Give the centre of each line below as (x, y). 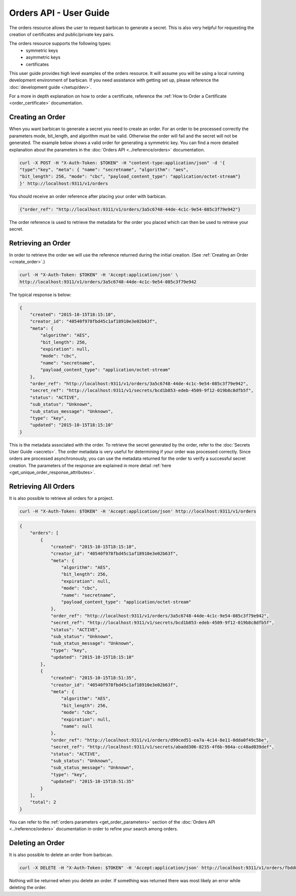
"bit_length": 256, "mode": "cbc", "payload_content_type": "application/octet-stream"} (130, 177)
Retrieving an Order (40, 243)
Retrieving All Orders (42, 487)
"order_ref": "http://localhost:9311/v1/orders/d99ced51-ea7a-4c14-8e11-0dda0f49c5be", (160, 740)
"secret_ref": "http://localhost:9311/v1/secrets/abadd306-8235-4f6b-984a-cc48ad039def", (163, 747)
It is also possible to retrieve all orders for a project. (61, 498)
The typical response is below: (40, 295)
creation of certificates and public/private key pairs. (62, 34)
